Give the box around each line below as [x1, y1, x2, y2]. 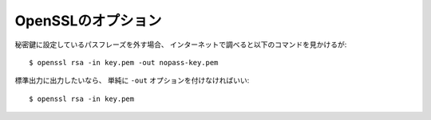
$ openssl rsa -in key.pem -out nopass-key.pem [29, 58, 219, 67]
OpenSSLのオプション [14, 12, 162, 29]
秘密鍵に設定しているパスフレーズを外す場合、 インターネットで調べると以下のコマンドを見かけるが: [14, 40, 347, 49]
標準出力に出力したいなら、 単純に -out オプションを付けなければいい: [14, 75, 250, 85]
